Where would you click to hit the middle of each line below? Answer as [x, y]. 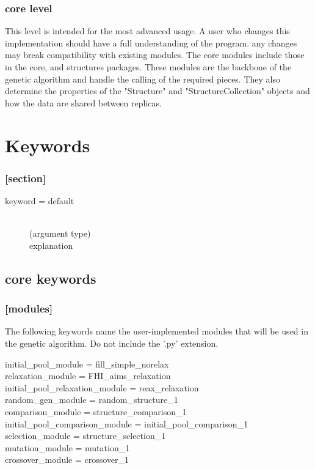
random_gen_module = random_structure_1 [92, 400]
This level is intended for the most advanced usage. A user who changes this [147, 31]
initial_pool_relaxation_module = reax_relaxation [102, 387]
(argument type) [60, 233]
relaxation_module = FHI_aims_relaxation [88, 376]
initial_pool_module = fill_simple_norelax [87, 364]
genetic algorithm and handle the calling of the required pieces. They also [143, 79]
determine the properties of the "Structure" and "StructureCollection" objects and [157, 91]
